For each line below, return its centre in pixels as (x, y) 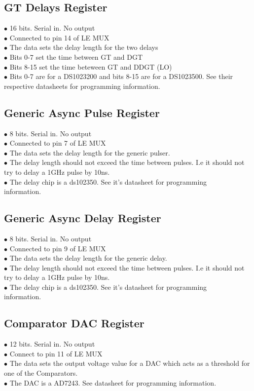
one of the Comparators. (41, 373)
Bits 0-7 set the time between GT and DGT (76, 57)
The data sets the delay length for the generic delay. (88, 258)
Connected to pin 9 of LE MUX (58, 248)
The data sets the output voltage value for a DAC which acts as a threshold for (130, 363)
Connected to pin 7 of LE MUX (58, 143)
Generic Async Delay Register (83, 218)
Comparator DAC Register (74, 323)
